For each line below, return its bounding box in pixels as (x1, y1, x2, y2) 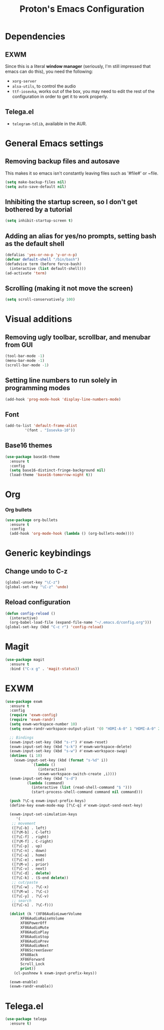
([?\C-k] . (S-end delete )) (11, 876, 69, 880)
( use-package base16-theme (5, 454, 60, 459)
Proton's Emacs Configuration (19, 3, 145, 15)
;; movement (11, 821, 36, 826)
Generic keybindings (5, 548, 91, 559)
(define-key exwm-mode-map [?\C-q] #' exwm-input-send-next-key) (9, 803, 143, 808)
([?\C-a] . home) (11, 853, 47, 857)
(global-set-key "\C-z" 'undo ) (5, 585, 69, 590)
